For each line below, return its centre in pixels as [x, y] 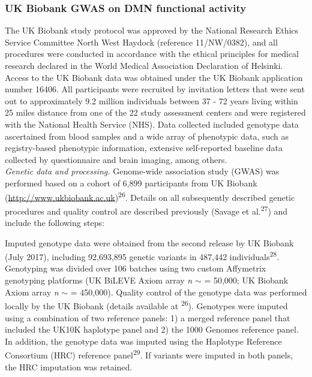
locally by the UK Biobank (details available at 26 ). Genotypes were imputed [146, 305]
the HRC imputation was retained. [69, 367]
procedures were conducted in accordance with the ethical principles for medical [152, 54]
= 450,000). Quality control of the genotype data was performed [189, 292]
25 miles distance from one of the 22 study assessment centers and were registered [155, 112]
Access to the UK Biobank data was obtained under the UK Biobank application [154, 77]
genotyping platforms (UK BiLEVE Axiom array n [99, 280]
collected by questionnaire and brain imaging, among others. [116, 159]
